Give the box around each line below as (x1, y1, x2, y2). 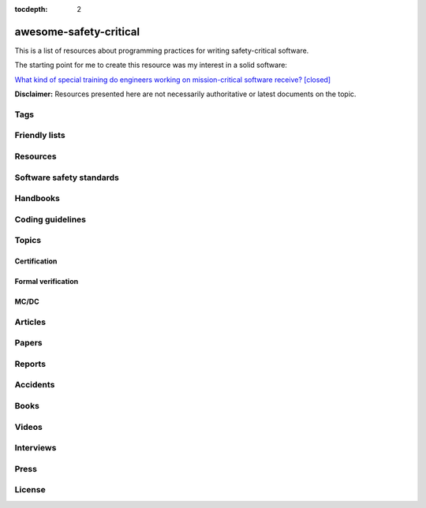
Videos (14, 421, 43, 432)
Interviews (14, 443, 57, 454)
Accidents (14, 379, 55, 390)
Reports (14, 358, 47, 369)
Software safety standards (14, 172, 120, 183)
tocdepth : (14, 5, 48, 13)
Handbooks (14, 193, 61, 204)
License (14, 484, 47, 495)
